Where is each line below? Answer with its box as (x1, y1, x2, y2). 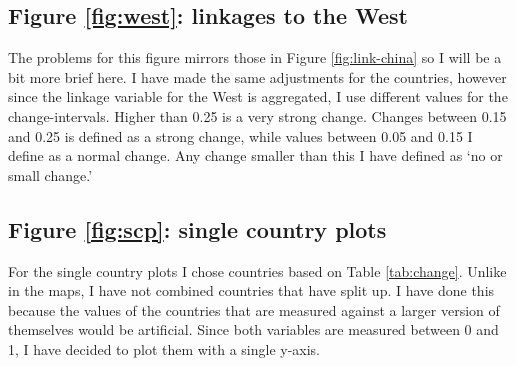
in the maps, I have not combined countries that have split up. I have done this (8, 280, 495, 301)
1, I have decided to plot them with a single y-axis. (8, 338, 321, 359)
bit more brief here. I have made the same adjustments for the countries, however (8, 66, 507, 87)
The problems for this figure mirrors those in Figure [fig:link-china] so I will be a (8, 47, 502, 68)
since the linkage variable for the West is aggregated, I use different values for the (8, 86, 508, 107)
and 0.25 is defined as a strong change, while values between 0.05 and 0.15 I (8, 125, 473, 146)
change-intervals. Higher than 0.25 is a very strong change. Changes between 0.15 (8, 105, 507, 126)
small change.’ (8, 164, 93, 185)
